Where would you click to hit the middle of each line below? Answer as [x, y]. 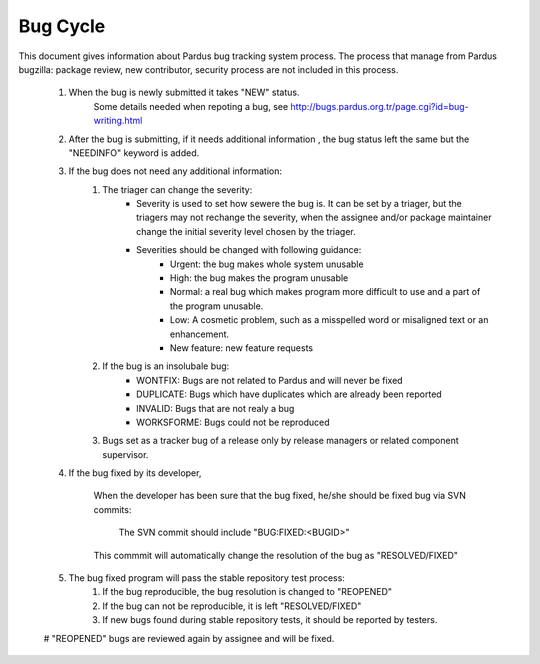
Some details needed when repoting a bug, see [191, 106]
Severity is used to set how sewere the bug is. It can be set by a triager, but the [299, 204]
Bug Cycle [62, 26]
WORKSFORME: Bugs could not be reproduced [233, 422]
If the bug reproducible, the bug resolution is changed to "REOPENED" [247, 592]
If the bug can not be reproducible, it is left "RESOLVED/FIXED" [232, 606]
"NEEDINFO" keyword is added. [134, 152]
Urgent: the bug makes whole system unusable [267, 264]
